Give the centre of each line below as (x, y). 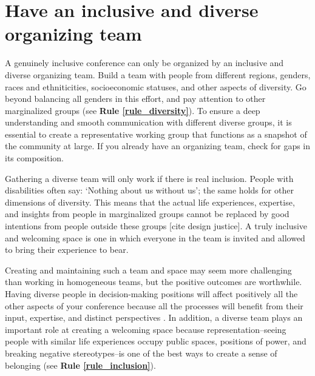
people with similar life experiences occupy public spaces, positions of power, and (156, 341)
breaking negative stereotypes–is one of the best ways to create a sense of (141, 353)
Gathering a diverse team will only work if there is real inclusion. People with (149, 178)
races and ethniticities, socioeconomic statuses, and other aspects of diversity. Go (156, 86)
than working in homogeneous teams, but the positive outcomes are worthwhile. (154, 282)
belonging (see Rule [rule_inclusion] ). (80, 365)
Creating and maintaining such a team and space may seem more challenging (148, 270)
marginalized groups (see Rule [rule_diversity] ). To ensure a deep (133, 110)
